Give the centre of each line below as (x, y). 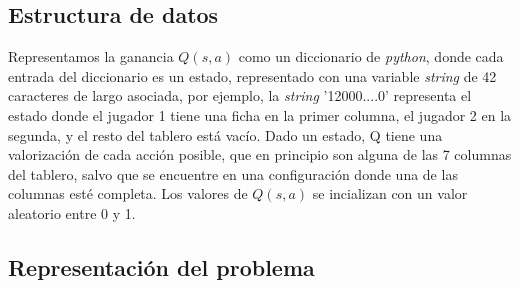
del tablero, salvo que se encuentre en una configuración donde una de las (233, 173)
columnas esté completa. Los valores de (128, 193)
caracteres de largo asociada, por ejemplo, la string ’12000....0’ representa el (240, 95)
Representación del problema (161, 266)
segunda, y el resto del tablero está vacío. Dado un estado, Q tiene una (225, 134)
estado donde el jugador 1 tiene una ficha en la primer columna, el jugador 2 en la (260, 114)
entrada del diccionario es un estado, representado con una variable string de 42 (252, 75)
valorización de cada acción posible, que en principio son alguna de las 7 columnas (260, 154)
